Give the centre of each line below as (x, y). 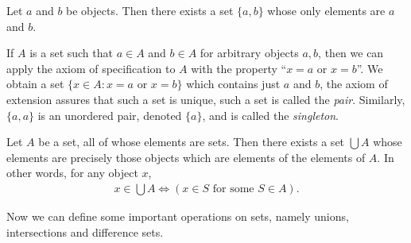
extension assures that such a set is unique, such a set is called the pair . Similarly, (206, 99)
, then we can (351, 53)
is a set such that (71, 53)
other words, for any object (72, 173)
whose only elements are (326, 10)
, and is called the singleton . (271, 115)
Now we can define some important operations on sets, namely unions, (178, 216)
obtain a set (35, 84)
